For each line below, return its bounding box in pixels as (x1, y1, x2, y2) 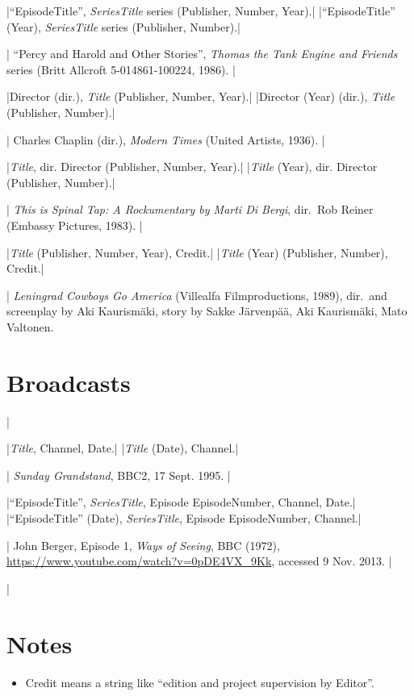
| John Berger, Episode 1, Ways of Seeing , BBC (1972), (6, 536, 280, 553)
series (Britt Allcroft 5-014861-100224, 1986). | (6, 60, 236, 77)
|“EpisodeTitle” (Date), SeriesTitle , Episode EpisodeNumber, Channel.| (6, 510, 362, 526)
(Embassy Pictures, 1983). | (6, 216, 143, 233)
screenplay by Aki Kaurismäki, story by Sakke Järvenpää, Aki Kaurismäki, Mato (6, 302, 408, 319)
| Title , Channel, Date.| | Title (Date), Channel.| (6, 440, 239, 456)
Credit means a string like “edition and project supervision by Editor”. (25, 673, 374, 690)
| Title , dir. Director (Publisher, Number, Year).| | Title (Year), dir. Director (6, 158, 378, 175)
